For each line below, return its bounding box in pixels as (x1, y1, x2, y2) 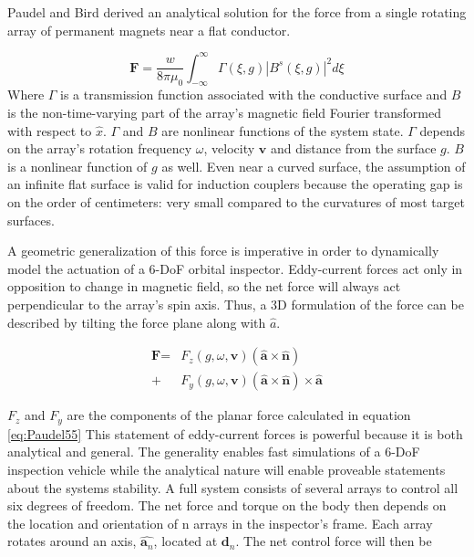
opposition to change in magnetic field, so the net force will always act (7, 277, 401, 296)
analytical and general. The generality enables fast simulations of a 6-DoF (7, 442, 420, 461)
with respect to (7, 121, 92, 140)
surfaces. (7, 210, 55, 229)
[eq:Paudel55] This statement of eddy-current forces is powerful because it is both (7, 424, 463, 443)
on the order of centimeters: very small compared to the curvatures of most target (7, 193, 465, 212)
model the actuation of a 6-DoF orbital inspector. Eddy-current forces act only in (7, 258, 463, 278)
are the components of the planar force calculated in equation (67, 405, 411, 425)
